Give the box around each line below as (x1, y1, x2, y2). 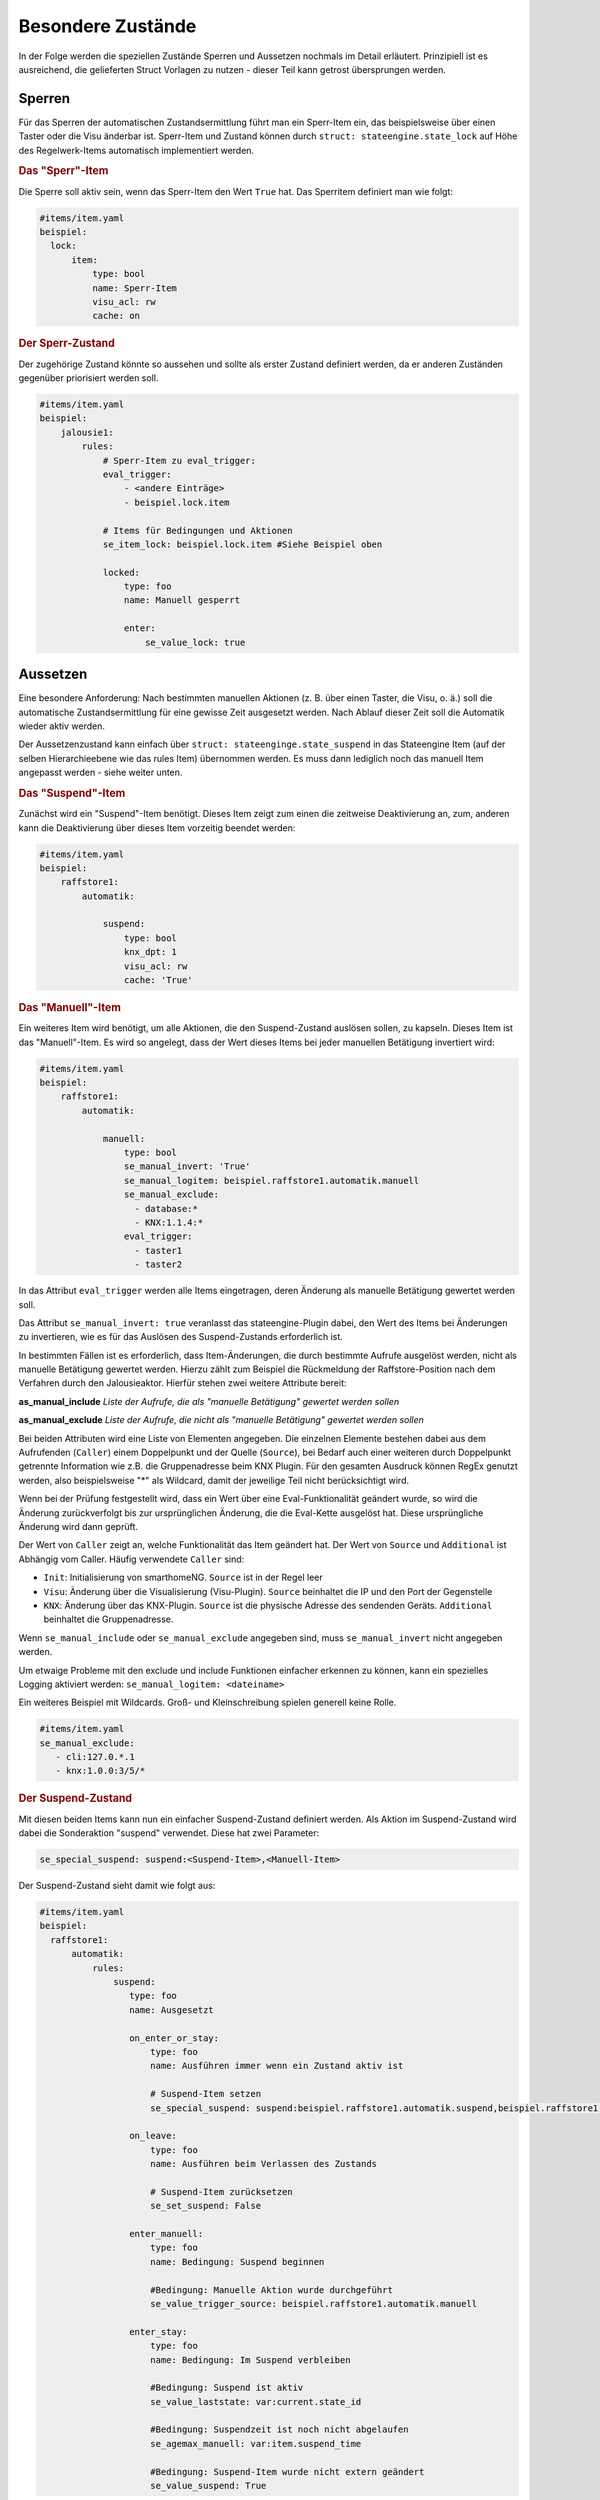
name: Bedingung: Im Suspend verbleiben (150, 2354, 351, 2365)
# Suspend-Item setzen (150, 2088, 262, 2100)
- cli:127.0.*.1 (55, 1751, 135, 1763)
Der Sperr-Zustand (18, 336, 115, 350)
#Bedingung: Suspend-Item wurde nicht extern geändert (150, 2466, 425, 2477)
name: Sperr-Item (91, 282, 177, 294)
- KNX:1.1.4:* (134, 1216, 204, 1228)
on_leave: (128, 2130, 177, 2142)
